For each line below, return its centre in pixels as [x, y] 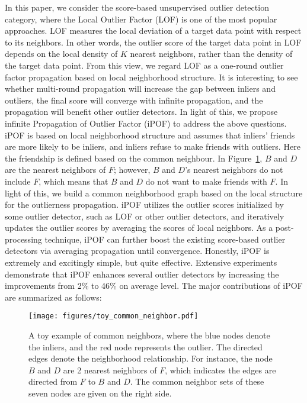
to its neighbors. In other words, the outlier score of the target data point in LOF [153, 42]
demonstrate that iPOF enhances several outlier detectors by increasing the [142, 274]
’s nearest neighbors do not [234, 170]
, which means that [73, 181]
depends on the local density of [61, 54]
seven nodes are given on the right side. [100, 393]
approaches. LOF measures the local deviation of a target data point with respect [153, 30]
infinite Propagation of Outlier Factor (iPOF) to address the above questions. [146, 123]
